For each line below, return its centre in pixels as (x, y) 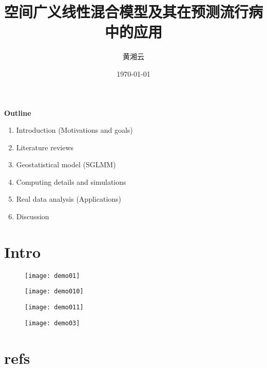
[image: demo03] (52, 323)
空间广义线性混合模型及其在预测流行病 (134, 12)
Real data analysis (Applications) (69, 199)
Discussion (33, 216)
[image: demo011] (54, 308)
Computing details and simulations (71, 181)
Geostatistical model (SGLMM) (66, 164)
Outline (18, 112)
